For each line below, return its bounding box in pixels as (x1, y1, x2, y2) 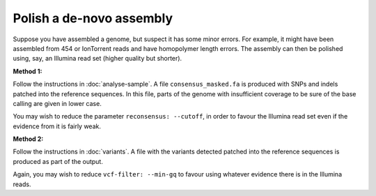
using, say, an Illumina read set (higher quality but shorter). (13, 54, 182, 63)
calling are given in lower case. (13, 99, 102, 107)
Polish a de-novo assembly (13, 10, 173, 26)
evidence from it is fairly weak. (13, 122, 101, 130)
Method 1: (13, 67, 42, 75)
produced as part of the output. (13, 157, 104, 165)
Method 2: (13, 135, 44, 143)
